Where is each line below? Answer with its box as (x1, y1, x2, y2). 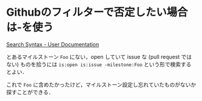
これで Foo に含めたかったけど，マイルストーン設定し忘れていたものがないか (6, 81, 197, 88)
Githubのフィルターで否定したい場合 (6, 5, 188, 19)
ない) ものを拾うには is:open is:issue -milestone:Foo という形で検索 (6, 61, 181, 68)
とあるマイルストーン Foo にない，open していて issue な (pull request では (6, 53, 192, 60)
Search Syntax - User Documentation (6, 40, 99, 48)
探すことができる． (6, 88, 54, 96)
